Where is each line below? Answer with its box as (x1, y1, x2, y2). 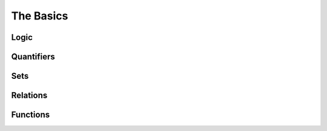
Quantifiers (11, 52, 56, 62)
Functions (11, 110, 50, 120)
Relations (11, 90, 48, 101)
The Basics (11, 9, 68, 22)
